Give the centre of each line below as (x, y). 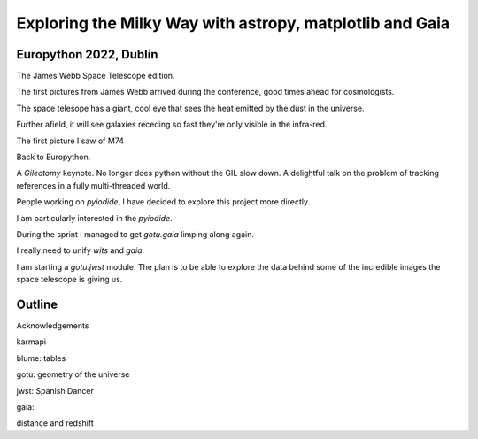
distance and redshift (55, 423)
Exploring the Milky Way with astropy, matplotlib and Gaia (233, 23)
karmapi (31, 342)
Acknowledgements (53, 326)
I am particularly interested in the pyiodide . (94, 218)
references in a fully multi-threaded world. (93, 185)
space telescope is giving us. (69, 280)
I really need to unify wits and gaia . (81, 250)
